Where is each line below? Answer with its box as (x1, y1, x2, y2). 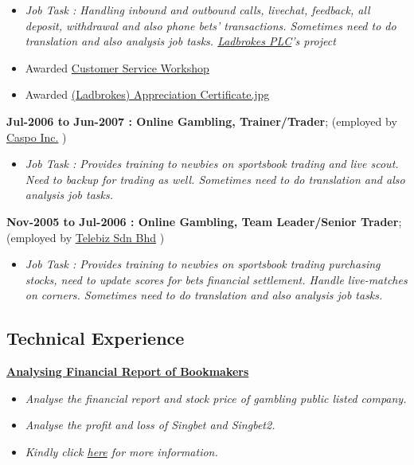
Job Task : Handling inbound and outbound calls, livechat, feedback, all (25, 2, 370, 18)
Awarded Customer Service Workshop (25, 59, 209, 76)
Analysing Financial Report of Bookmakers (6, 363, 249, 380)
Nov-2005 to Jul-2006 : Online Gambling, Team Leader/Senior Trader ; (6, 213, 402, 229)
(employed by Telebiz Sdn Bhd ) (6, 229, 165, 245)
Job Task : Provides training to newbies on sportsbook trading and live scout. (25, 155, 399, 172)
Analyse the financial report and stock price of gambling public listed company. (25, 389, 407, 406)
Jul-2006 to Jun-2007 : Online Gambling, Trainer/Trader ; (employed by (6, 112, 397, 129)
